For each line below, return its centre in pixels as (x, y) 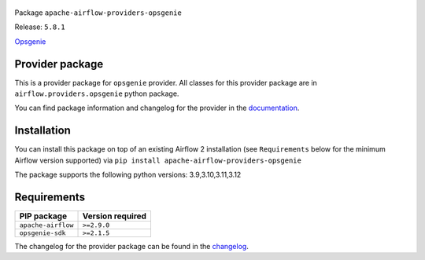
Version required (115, 216)
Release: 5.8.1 (40, 27)
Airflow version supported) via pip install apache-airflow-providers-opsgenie (158, 160)
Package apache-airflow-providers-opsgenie (98, 13)
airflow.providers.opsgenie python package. (97, 93)
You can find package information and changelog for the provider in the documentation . (157, 108)
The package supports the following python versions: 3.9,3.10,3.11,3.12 (128, 175)
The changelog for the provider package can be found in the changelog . (132, 247)
